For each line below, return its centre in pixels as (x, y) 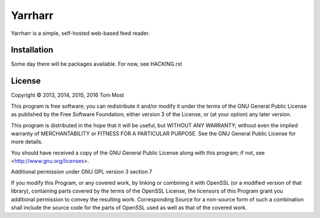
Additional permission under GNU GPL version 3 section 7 (81, 172)
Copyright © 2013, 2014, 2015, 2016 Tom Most (68, 95)
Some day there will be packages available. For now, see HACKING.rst (97, 64)
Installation (32, 50)
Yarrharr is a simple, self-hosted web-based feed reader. (81, 33)
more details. (27, 142)
